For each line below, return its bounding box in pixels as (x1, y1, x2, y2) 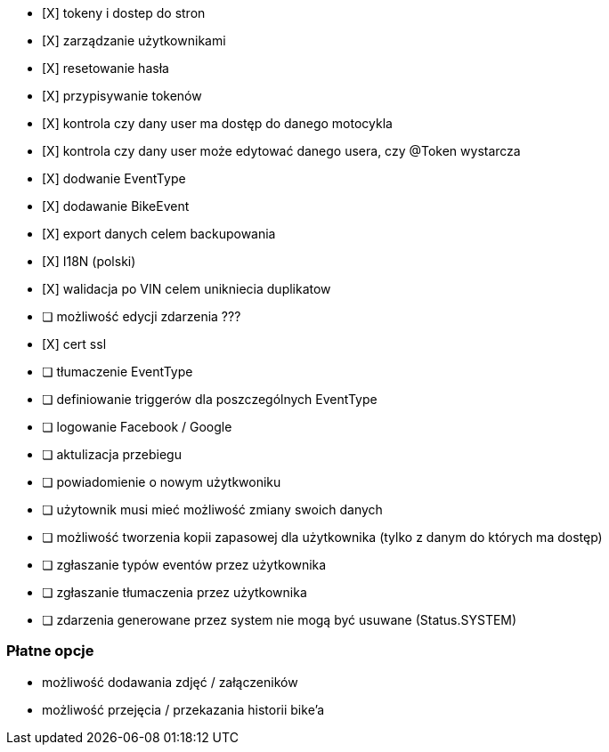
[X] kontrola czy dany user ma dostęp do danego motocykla (42, 116, 393, 131)
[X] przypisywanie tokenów (42, 88, 202, 103)
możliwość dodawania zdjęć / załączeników (42, 674, 298, 690)
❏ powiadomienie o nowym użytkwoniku (42, 474, 281, 489)
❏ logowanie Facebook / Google (42, 419, 232, 434)
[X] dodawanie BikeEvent (42, 198, 190, 214)
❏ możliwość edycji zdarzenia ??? (42, 309, 241, 324)
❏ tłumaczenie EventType (42, 364, 193, 379)
